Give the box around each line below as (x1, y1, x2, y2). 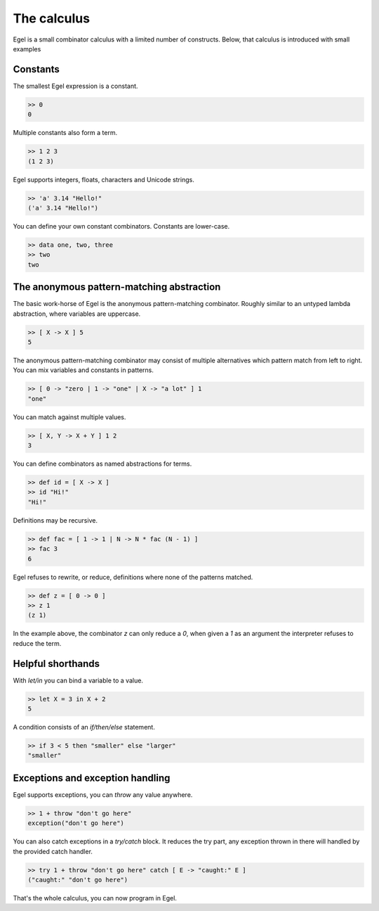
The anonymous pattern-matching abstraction (13, 281, 221, 293)
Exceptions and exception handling (13, 772, 171, 784)
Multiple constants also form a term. (13, 129, 118, 137)
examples (13, 44, 41, 53)
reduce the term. (13, 639, 62, 647)
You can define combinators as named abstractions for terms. (13, 459, 192, 468)
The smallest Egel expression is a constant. (13, 82, 138, 90)
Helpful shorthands (13, 658, 100, 670)
